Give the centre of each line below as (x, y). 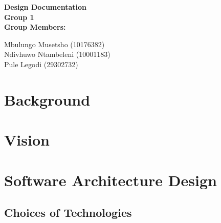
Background (47, 99)
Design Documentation (45, 7)
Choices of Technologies (68, 212)
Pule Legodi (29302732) (41, 64)
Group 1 (19, 17)
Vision (27, 140)
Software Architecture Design (110, 180)
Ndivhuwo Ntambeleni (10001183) (57, 54)
